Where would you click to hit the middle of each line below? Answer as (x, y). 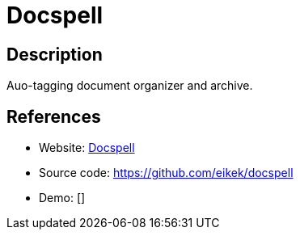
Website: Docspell (87, 148)
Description (55, 54)
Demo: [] (62, 198)
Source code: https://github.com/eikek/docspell (166, 173)
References (54, 116)
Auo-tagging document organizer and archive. (130, 86)
